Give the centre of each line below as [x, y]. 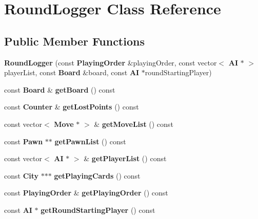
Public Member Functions [74, 41]
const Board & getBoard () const [60, 89]
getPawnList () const [90, 141]
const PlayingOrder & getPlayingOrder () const [86, 193]
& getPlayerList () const [125, 158]
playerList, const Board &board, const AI [72, 72]
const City [22, 175]
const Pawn [24, 141]
